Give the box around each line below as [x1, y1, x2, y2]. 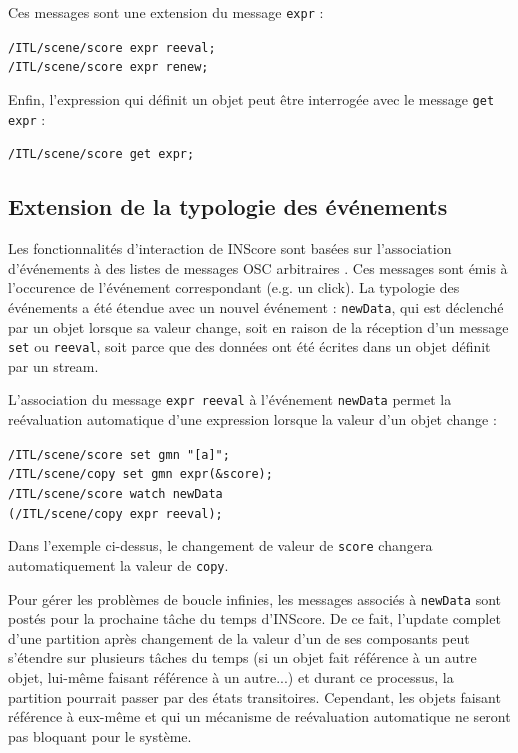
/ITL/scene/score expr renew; [8, 60, 209, 75]
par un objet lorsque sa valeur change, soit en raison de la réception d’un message [8, 316, 509, 337]
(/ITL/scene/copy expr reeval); [8, 506, 223, 521]
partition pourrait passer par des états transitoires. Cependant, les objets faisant [8, 686, 501, 707]
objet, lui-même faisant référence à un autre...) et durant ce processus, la [8, 667, 454, 688]
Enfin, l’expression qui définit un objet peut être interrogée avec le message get [8, 88, 495, 109]
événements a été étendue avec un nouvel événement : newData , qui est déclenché [8, 296, 504, 317]
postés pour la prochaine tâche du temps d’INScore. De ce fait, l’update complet [8, 608, 501, 629]
